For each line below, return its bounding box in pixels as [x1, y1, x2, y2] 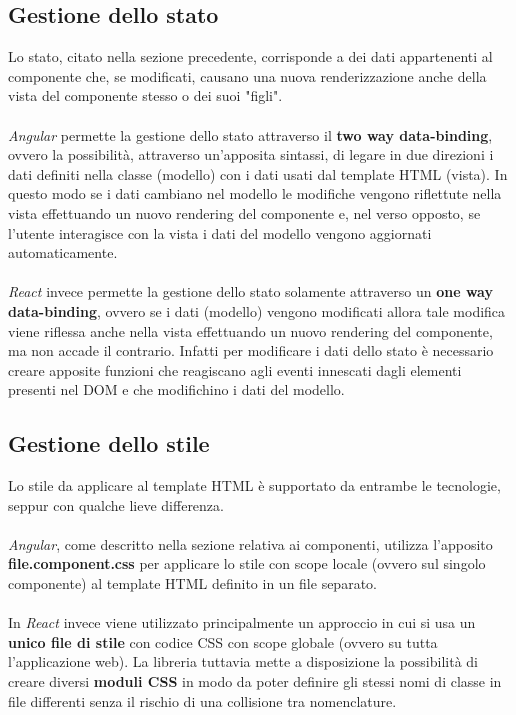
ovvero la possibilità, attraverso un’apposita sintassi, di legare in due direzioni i [8, 144, 494, 165]
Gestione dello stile [8, 428, 210, 459]
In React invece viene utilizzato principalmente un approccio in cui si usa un [8, 612, 476, 633]
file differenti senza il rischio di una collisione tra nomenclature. [8, 690, 397, 711]
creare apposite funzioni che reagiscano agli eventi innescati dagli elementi [8, 359, 462, 380]
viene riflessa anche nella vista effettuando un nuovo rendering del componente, [8, 320, 493, 341]
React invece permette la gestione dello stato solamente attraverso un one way [8, 281, 493, 302]
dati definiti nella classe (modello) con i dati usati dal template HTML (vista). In [8, 163, 508, 184]
